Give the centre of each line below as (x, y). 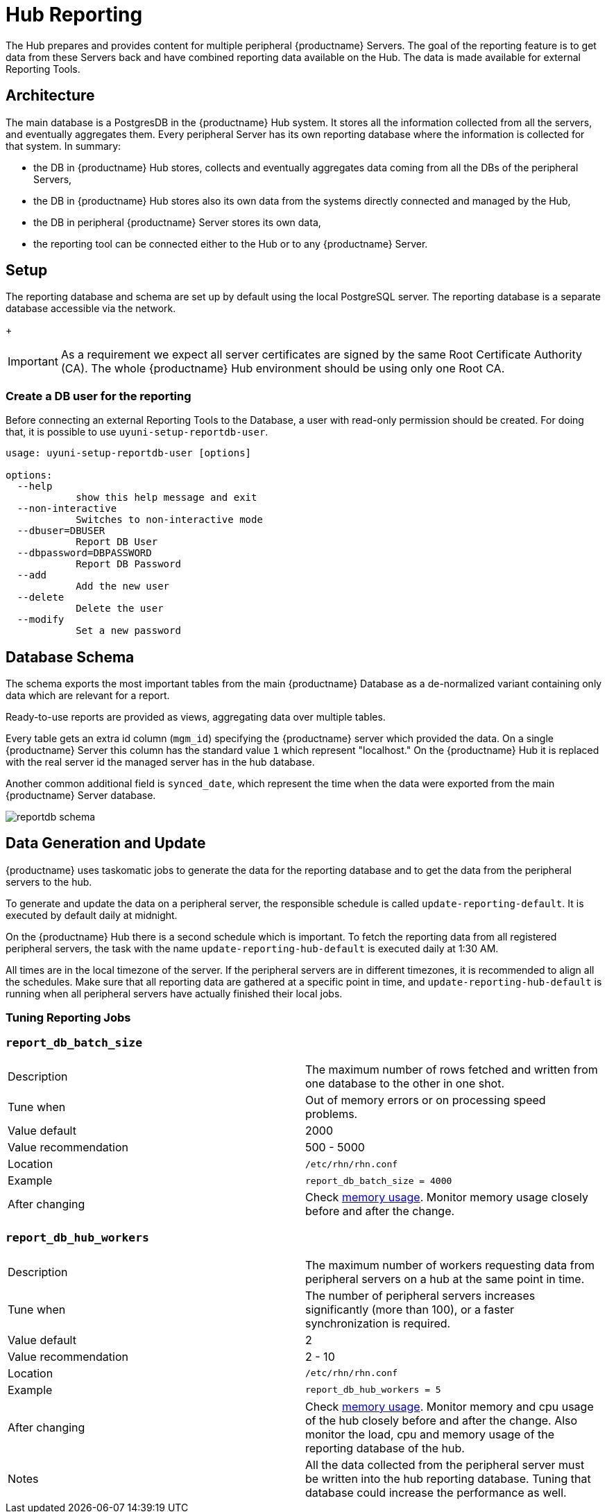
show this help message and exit (166, 498)
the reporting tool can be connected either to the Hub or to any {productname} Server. (231, 243)
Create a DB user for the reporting (99, 396)
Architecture (50, 96)
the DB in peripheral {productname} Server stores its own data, (177, 222)
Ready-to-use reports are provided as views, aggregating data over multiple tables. (196, 717)
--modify (41, 620)
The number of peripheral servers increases (420, 1295)
